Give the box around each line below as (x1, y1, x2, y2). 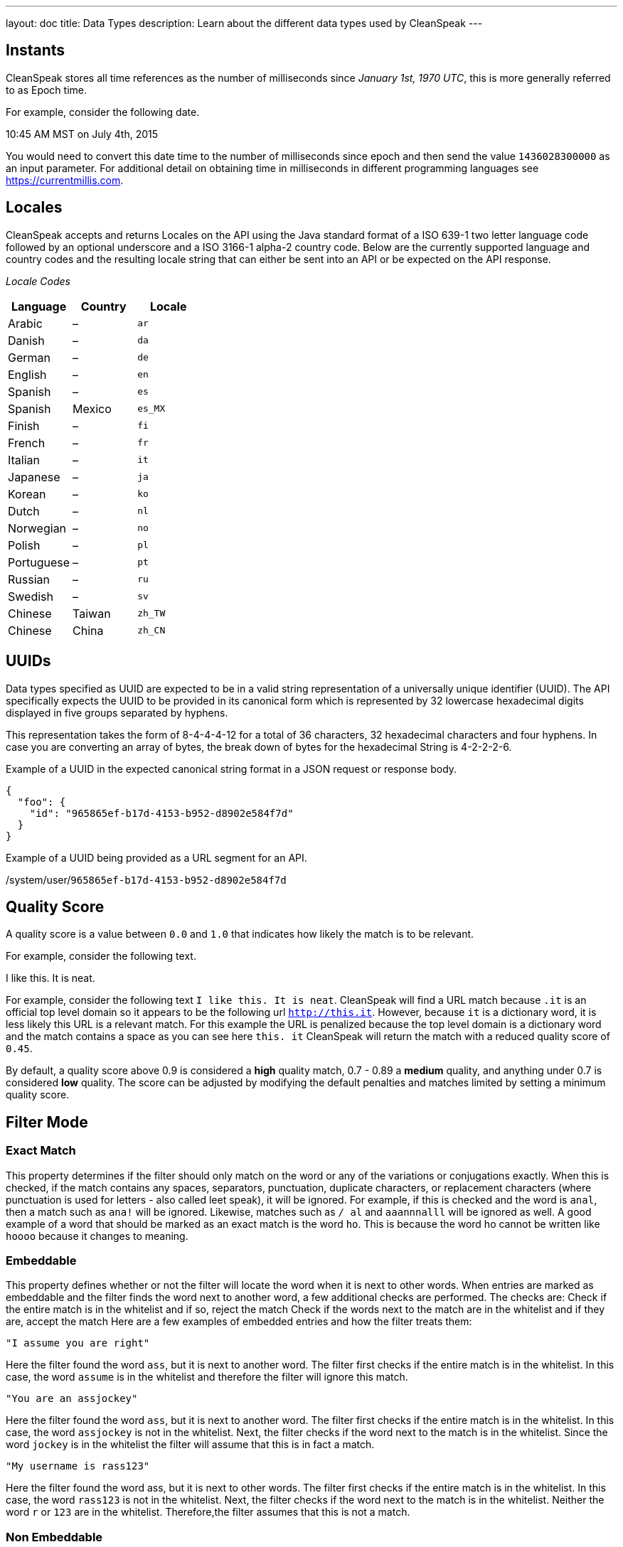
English (8, 367, 47, 382)
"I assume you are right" (6, 1337, 150, 1349)
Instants (6, 41, 65, 60)
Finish (8, 418, 40, 433)
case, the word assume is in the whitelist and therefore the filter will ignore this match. (6, 1371, 408, 1383)
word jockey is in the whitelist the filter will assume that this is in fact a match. (6, 1438, 375, 1451)
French (8, 435, 46, 450)
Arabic (8, 316, 43, 331)
